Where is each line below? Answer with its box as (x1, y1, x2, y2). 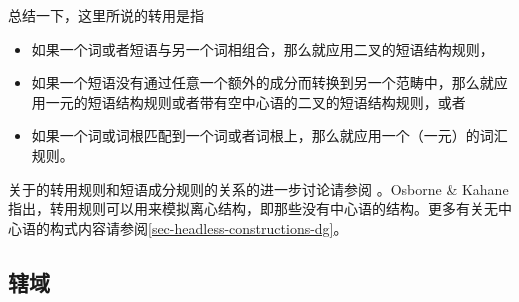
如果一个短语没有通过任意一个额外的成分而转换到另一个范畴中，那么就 (31, 72, 494, 93)
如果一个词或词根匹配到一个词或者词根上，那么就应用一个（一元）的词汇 (31, 125, 508, 146)
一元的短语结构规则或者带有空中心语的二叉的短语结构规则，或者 (45, 91, 466, 112)
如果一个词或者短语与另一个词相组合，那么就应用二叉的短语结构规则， (31, 38, 494, 59)
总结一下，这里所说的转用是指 (8, 5, 204, 25)
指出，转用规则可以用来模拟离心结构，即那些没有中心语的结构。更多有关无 (8, 198, 498, 219)
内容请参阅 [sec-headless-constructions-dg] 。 (77, 217, 348, 238)
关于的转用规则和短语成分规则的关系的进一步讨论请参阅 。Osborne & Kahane (8, 178, 509, 199)
